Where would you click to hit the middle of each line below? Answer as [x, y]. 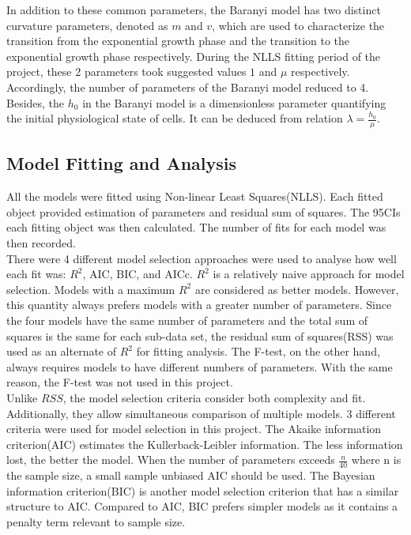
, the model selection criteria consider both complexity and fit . [214, 397]
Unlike [22, 397]
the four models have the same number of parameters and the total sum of [187, 320]
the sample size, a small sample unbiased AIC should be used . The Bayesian [191, 475]
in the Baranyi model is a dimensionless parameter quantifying [234, 102]
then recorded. [41, 242]
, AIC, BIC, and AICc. [138, 274]
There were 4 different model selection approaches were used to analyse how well [202, 258]
